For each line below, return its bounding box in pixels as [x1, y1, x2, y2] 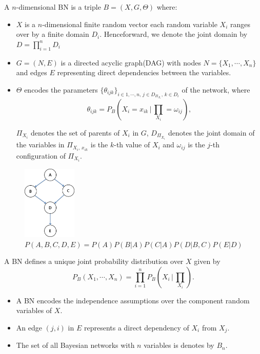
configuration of [16, 150, 66, 161]
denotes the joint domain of [168, 127, 255, 138]
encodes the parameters [24, 84, 98, 95]
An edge [16, 322, 42, 333]
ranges [230, 18, 250, 29]
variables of [16, 305, 52, 316]
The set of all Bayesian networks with [16, 340, 135, 350]
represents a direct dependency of [84, 322, 189, 333]
